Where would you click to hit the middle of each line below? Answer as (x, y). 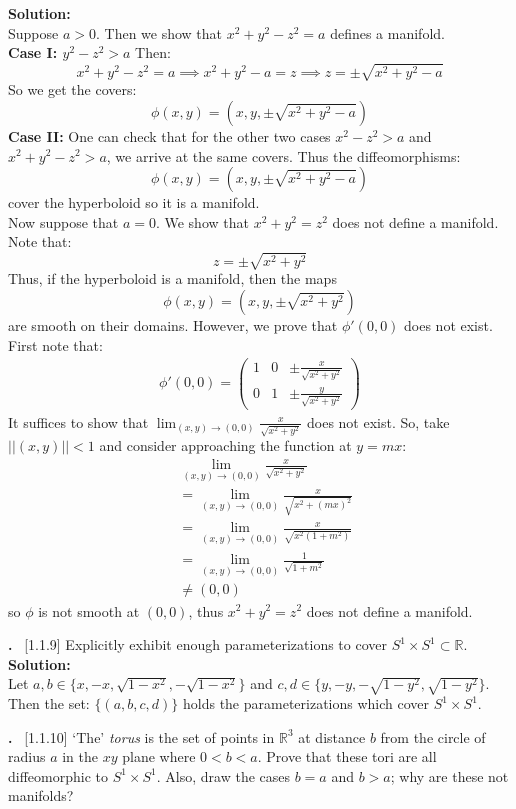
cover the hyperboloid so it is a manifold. (134, 202)
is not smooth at (89, 610)
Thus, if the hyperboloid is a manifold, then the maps (172, 278)
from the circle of (433, 736)
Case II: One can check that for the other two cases (169, 135)
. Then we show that (159, 32)
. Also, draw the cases (223, 775)
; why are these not (449, 775)
